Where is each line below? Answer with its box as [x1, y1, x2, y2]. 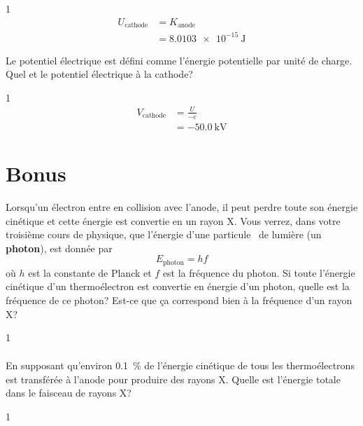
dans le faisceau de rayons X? [6, 385, 131, 400]
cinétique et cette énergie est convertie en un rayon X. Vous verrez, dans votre [6, 213, 341, 228]
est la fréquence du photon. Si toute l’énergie [162, 265, 355, 280]
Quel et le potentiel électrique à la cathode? [6, 67, 193, 81]
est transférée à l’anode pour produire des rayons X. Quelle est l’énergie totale [6, 371, 341, 386]
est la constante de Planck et [28, 265, 152, 280]
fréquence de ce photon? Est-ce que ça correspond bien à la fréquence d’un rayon [6, 292, 353, 307]
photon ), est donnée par [6, 240, 113, 255]
